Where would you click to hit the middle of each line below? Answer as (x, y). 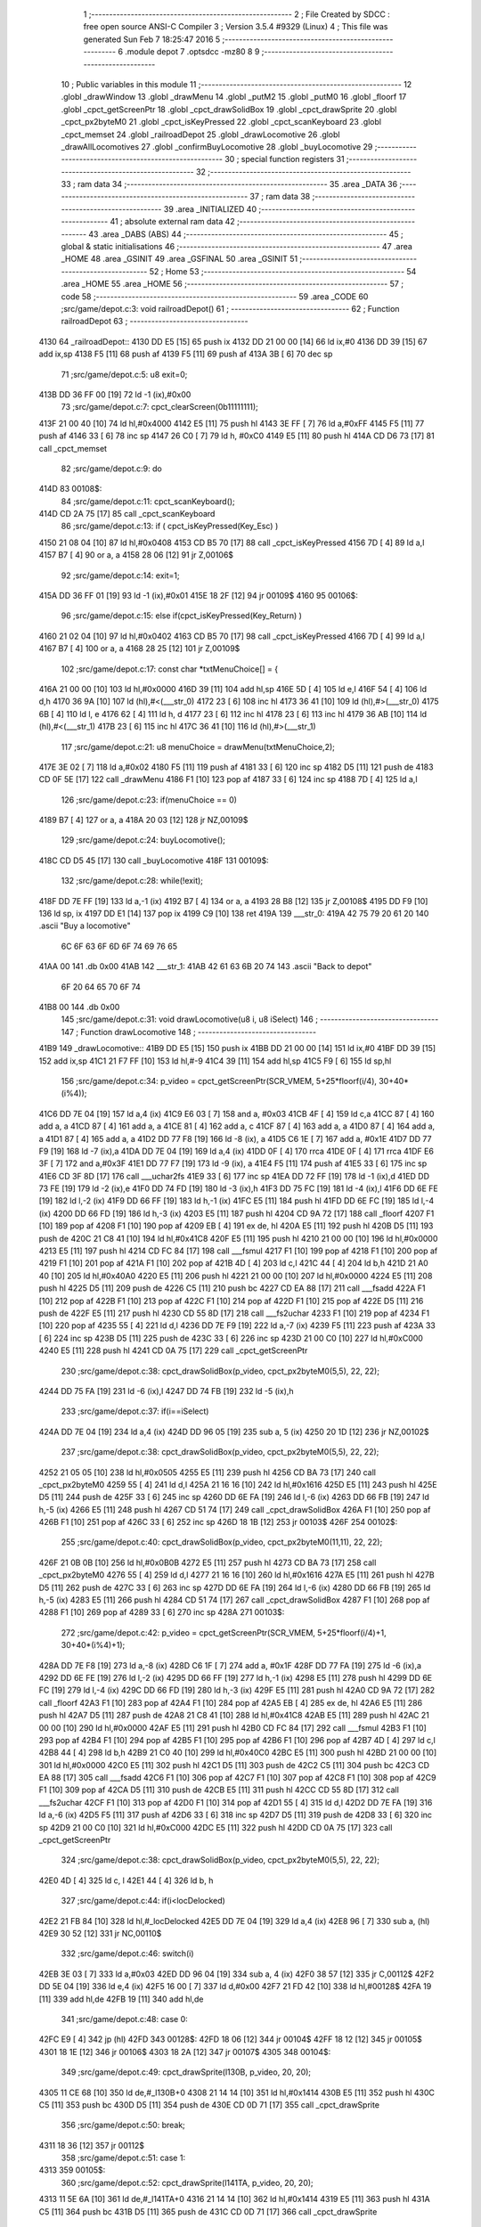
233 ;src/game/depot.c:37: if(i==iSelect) (135, 1411)
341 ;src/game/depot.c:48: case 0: (125, 2019)
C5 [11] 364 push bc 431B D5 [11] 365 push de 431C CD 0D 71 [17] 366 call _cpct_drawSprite (208, 2211)
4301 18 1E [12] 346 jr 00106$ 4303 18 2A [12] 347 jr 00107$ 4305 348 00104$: (185, 2052)
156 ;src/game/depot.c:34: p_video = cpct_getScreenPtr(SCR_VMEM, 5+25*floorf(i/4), (219, 1081)
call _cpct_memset (73, 448)
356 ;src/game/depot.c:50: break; (123, 2125)
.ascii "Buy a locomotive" (85, 926)
